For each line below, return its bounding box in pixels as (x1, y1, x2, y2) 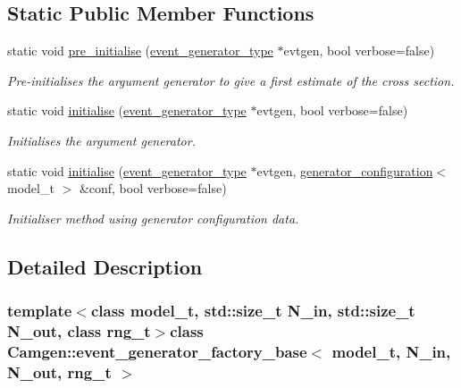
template (7, 299, 72, 322)
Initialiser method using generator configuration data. (7, 208, 299, 227)
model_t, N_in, (331, 340, 451, 362)
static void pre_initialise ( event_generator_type (7, 41, 273, 60)
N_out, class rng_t (7, 319, 151, 342)
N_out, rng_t (7, 360, 112, 383)
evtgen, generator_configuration (256, 161, 433, 180)
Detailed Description (7, 252, 203, 280)
